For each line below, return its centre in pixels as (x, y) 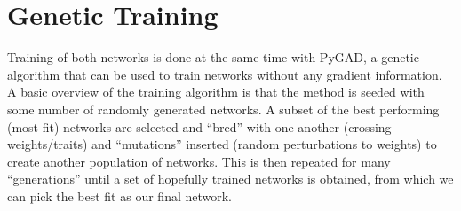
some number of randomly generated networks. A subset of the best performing (223, 109)
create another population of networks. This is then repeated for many (199, 161)
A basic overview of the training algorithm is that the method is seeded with (216, 92)
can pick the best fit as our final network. (120, 195)
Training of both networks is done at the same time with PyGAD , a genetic (213, 57)
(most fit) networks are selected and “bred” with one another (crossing (199, 126)
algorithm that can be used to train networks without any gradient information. (225, 74)
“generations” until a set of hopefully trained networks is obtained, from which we (230, 179)
